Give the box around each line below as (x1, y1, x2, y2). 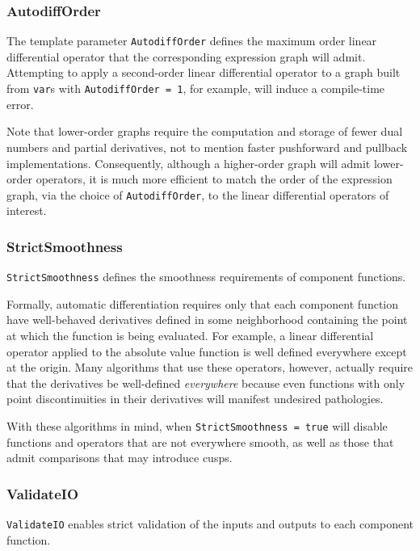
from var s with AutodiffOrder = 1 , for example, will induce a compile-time (6, 80, 385, 97)
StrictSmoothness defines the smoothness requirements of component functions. (6, 268, 406, 285)
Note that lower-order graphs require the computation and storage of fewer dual (6, 123, 403, 140)
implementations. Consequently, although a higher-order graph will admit (6, 154, 371, 171)
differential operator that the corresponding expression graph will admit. (6, 48, 366, 65)
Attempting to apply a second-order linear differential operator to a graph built (6, 64, 401, 81)
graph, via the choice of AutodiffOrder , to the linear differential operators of (6, 186, 389, 203)
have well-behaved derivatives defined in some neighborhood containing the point (6, 311, 408, 328)
